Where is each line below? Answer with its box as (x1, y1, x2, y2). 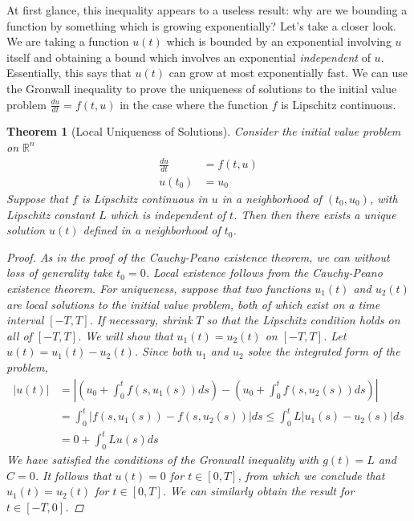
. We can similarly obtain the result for (162, 482, 355, 499)
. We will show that (78, 327, 173, 344)
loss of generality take (6, 264, 113, 281)
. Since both (134, 343, 193, 360)
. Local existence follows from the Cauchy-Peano (145, 264, 383, 281)
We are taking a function (6, 33, 129, 50)
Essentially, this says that (6, 64, 132, 81)
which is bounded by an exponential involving (166, 33, 392, 50)
